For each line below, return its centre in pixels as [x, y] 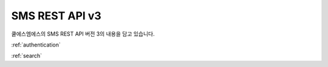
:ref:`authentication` [36, 45]
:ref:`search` [27, 56]
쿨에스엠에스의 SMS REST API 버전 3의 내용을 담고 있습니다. [83, 34]
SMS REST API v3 [56, 16]
